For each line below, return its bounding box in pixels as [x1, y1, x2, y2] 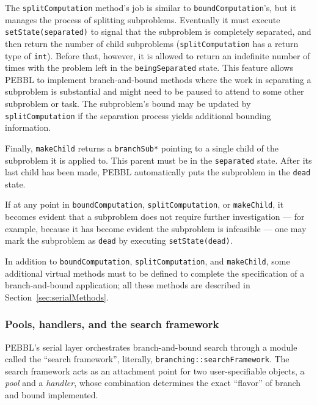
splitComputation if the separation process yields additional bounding [5, 109, 271, 122]
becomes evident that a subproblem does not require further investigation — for [5, 210, 305, 223]
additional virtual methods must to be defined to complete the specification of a [5, 266, 305, 279]
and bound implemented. [5, 389, 98, 401]
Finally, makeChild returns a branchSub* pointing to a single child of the [5, 141, 279, 154]
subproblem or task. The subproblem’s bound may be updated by [5, 97, 251, 110]
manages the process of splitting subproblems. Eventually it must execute [5, 13, 280, 26]
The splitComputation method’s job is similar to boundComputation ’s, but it [5, 1, 296, 13]
